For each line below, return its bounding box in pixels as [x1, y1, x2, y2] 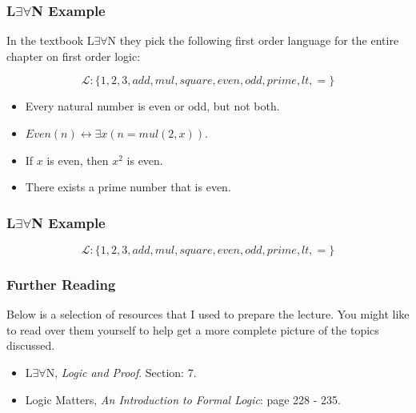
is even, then [46, 151, 109, 168]
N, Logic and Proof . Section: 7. [46, 364, 197, 380]
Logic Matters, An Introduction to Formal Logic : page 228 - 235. [25, 391, 341, 407]
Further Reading [6, 274, 116, 294]
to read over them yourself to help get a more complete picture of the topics [6, 321, 379, 338]
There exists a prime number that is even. [25, 178, 231, 195]
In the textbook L [6, 32, 94, 49]
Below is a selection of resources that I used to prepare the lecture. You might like [6, 306, 410, 323]
